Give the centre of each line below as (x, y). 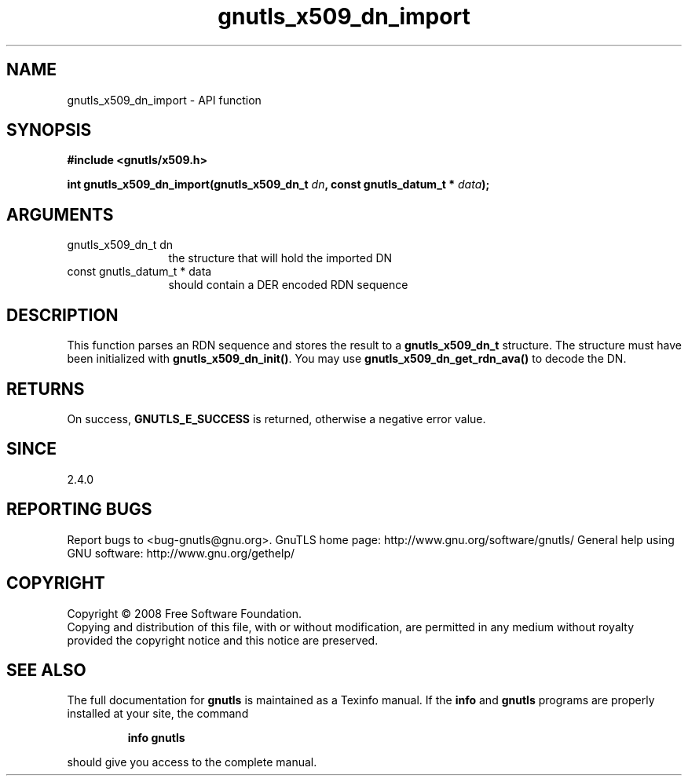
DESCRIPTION (62, 315)
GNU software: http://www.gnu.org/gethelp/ (181, 553)
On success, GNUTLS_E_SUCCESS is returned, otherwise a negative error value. (276, 418)
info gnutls (156, 738)
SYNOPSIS (49, 130)
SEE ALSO (46, 670)
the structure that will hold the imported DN (280, 258)
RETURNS (46, 389)
